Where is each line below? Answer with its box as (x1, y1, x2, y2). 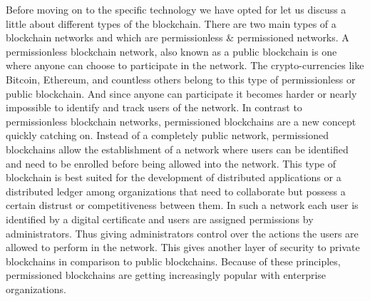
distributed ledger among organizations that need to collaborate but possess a (6, 183, 346, 198)
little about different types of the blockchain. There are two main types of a (6, 16, 336, 31)
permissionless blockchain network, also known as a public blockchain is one (6, 44, 337, 58)
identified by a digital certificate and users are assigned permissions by (6, 211, 314, 226)
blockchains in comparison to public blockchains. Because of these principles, (6, 253, 341, 268)
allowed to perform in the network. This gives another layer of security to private (6, 240, 360, 255)
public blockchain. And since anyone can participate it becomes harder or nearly (6, 86, 357, 101)
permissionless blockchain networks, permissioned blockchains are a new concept (6, 113, 356, 128)
